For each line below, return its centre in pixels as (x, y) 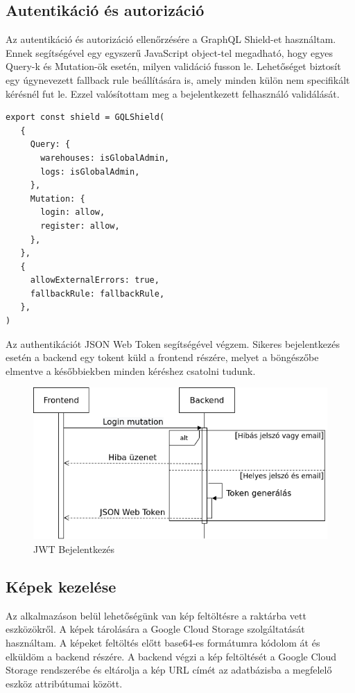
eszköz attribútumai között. (64, 683)
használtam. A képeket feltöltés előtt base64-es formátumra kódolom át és (163, 642)
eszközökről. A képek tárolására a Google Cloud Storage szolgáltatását (155, 629)
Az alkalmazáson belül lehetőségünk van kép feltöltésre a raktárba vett (156, 615)
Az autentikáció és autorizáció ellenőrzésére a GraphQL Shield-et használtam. (171, 39)
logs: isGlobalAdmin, (90, 172)
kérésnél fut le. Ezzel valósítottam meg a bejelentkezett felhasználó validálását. (173, 93)
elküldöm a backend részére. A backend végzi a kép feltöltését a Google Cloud (171, 656)
